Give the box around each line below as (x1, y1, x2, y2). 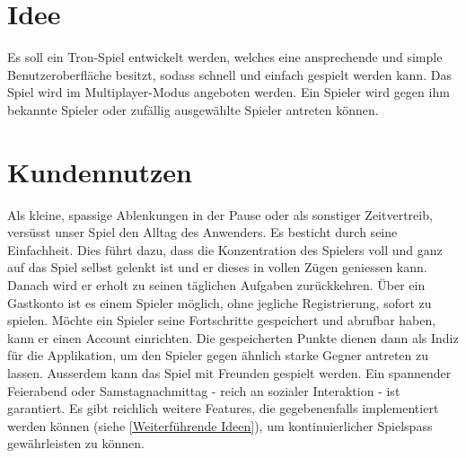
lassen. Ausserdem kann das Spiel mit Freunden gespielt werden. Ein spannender (7, 363, 452, 382)
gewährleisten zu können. (7, 434, 145, 453)
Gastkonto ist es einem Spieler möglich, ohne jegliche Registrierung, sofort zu (7, 293, 432, 312)
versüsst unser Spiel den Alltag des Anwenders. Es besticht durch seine (7, 223, 398, 242)
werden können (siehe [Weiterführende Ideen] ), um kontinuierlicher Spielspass (7, 416, 433, 435)
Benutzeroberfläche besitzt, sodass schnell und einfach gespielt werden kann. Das (7, 65, 452, 84)
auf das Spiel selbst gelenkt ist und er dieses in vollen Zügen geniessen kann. (7, 258, 427, 277)
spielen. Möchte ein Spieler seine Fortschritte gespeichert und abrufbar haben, (7, 311, 436, 330)
